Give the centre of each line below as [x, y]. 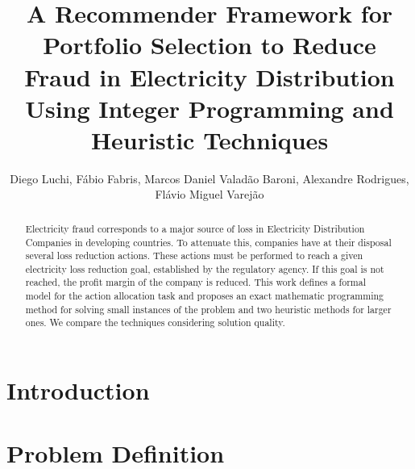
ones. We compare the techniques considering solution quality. [155, 322]
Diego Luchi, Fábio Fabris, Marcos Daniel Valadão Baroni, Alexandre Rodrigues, [210, 178]
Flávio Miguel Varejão [210, 194]
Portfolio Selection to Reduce [210, 45]
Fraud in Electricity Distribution [210, 76]
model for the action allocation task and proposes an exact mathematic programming [205, 296]
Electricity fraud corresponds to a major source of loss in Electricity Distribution [195, 228]
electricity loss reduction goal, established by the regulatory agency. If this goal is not [205, 268]
